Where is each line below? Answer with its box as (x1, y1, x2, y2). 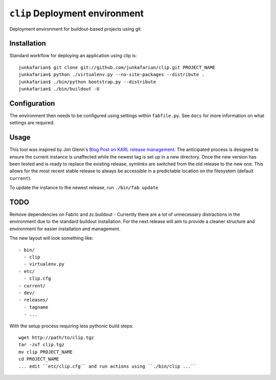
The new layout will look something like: (9, 235, 94, 241)
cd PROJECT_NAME (18, 356, 59, 362)
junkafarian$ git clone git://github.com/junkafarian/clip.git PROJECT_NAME (18, 64, 216, 70)
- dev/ (18, 289, 35, 296)
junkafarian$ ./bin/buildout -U (18, 86, 100, 92)
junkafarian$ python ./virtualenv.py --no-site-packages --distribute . (18, 72, 204, 78)
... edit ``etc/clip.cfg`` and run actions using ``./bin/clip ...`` (18, 363, 197, 369)
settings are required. (9, 120, 55, 126)
